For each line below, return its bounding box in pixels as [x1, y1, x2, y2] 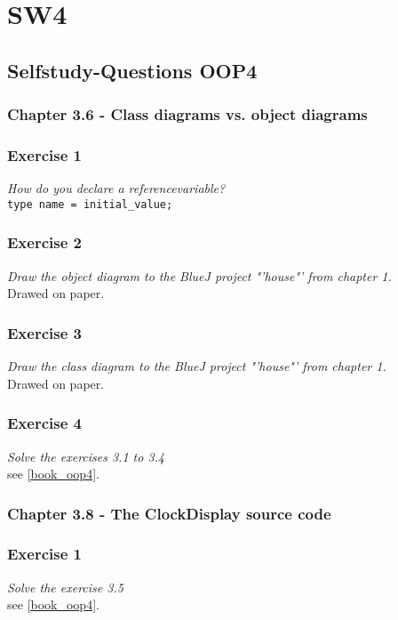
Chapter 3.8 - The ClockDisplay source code [7, 502, 331, 524]
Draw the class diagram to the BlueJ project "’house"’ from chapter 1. [7, 357, 386, 375]
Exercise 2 [7, 231, 82, 254]
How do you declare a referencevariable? [7, 179, 226, 197]
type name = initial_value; [7, 197, 173, 211]
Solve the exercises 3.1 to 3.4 [7, 447, 165, 465]
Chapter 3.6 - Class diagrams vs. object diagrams [7, 103, 368, 125]
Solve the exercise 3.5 [7, 577, 123, 596]
